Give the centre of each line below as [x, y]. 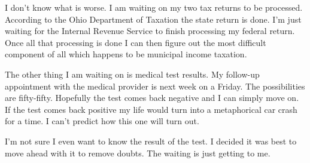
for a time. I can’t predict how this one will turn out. [102, 121]
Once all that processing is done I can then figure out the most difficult [136, 42]
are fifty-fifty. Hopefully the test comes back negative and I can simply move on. [152, 98]
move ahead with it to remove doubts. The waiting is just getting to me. [138, 153]
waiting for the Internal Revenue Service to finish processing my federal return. [150, 31]
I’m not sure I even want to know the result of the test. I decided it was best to [151, 141]
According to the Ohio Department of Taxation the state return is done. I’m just [153, 19]
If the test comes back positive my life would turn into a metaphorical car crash [151, 109]
